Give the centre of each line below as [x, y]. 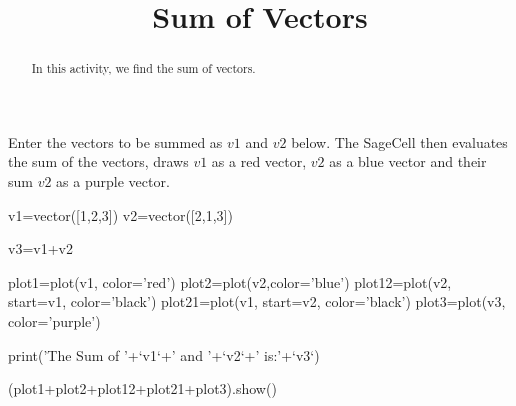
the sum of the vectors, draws [98, 161]
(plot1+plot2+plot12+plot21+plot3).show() [142, 388]
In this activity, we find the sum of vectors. [143, 68]
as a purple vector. [113, 181]
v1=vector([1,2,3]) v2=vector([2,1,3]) [120, 214]
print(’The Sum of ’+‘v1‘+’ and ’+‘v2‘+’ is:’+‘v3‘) [164, 354]
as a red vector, [259, 161]
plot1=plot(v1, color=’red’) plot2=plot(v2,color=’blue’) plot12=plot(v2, [230, 281]
